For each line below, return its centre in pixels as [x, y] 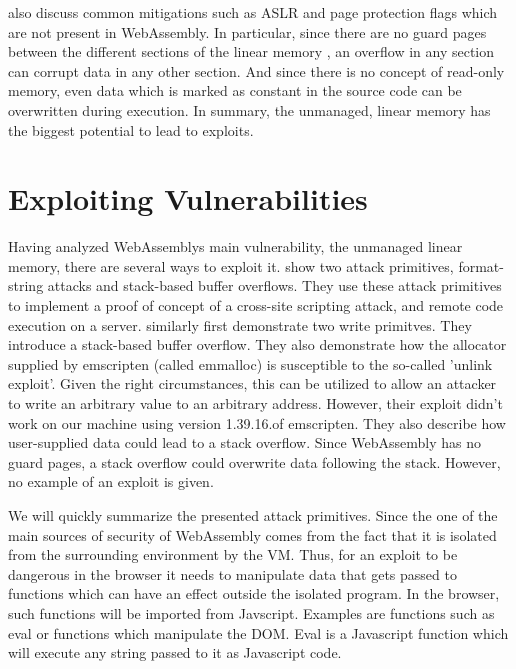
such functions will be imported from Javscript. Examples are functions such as [251, 612]
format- [481, 265]
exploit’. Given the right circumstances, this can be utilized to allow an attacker [252, 383]
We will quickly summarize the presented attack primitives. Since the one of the [253, 515]
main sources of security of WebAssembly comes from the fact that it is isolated [252, 534]
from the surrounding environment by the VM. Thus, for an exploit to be [233, 554]
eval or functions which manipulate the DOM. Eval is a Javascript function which [258, 632]
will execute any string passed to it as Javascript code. [175, 652]
